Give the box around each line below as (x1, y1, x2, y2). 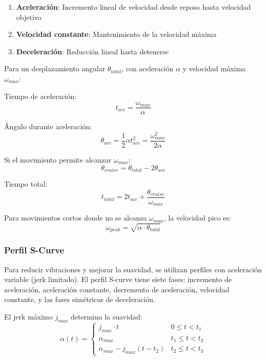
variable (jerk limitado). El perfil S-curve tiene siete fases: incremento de (4, 274, 232, 285)
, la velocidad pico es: (163, 212, 231, 223)
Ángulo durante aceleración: (4, 121, 92, 132)
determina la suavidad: (71, 311, 142, 322)
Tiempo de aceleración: (4, 90, 77, 101)
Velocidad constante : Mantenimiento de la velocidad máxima (16, 29, 217, 39)
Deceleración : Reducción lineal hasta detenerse (16, 46, 169, 56)
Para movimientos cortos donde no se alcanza (4, 212, 147, 223)
